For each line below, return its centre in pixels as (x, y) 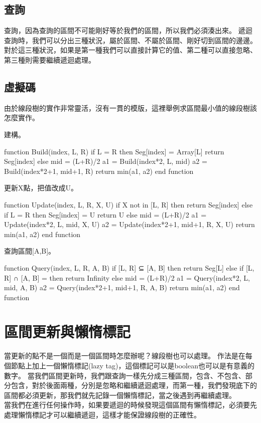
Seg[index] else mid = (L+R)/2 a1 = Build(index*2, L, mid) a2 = (106, 161)
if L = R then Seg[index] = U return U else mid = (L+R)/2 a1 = (105, 214)
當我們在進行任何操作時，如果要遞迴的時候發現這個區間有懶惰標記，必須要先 (130, 405)
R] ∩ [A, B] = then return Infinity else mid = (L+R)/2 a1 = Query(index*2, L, (127, 277)
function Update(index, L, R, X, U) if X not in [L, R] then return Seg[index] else (128, 204)
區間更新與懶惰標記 (68, 332)
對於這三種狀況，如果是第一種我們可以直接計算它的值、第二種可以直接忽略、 (130, 50)
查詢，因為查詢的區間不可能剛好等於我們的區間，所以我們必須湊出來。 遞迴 (128, 30)
